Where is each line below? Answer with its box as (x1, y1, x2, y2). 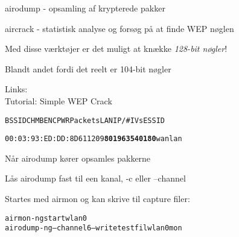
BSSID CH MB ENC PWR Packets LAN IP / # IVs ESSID (5, 116, 165, 125)
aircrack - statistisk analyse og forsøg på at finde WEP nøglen (5, 22, 234, 34)
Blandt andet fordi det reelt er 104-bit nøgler (5, 62, 171, 75)
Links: (5, 83, 28, 95)
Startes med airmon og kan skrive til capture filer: (5, 192, 190, 205)
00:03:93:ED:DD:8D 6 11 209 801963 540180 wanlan (5, 134, 182, 144)
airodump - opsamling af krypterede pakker (5, 2, 165, 14)
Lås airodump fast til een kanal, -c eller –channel (5, 172, 186, 185)
